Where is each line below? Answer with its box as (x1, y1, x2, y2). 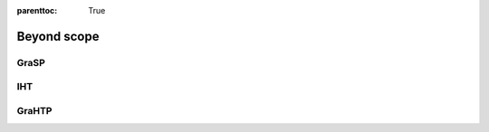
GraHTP (16, 104, 53, 117)
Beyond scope (16, 28, 100, 44)
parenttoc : (16, 5, 58, 15)
